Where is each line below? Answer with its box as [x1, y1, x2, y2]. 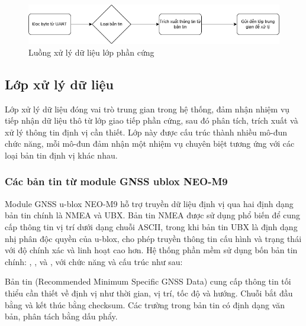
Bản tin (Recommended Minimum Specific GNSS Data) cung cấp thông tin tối [5, 275, 291, 288]
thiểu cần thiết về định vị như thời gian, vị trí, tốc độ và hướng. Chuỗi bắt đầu [5, 286, 293, 299]
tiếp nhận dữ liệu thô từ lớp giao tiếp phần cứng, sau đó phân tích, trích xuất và [5, 114, 298, 127]
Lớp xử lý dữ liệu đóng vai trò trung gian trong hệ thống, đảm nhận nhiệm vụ [5, 102, 290, 115]
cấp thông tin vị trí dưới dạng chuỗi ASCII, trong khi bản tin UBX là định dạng [5, 220, 298, 233]
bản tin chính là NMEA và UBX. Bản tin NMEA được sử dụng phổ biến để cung [5, 209, 301, 221]
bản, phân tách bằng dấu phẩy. [5, 310, 118, 322]
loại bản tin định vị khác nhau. [5, 149, 118, 161]
